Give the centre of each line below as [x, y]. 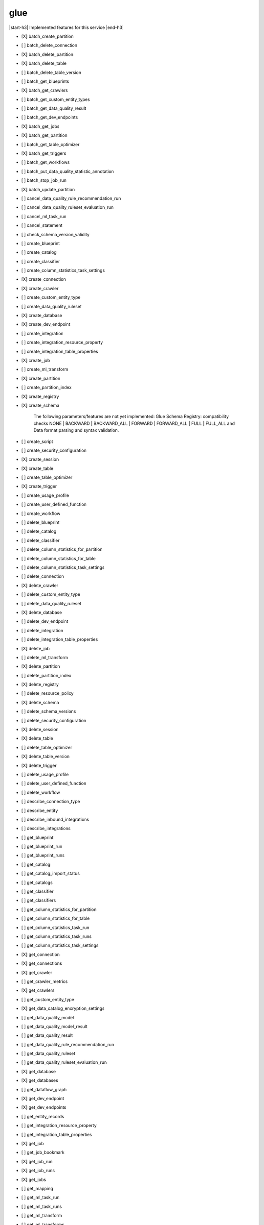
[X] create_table [37, 468]
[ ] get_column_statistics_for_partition [59, 909]
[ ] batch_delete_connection [49, 45]
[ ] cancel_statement [42, 225]
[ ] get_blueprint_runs [43, 856]
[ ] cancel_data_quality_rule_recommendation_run [71, 198]
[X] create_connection [44, 279]
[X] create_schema [40, 405]
